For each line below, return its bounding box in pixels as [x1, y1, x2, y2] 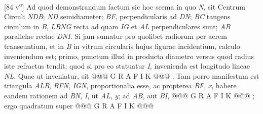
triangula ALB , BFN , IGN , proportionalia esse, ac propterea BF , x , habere [4, 80, 237, 91]
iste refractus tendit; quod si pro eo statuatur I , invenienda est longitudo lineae [4, 61, 250, 71]
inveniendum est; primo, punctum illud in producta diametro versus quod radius [4, 50, 254, 61]
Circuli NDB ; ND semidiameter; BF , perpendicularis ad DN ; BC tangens [4, 11, 231, 22]
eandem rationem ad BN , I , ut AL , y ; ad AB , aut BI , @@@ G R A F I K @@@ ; [4, 90, 255, 100]
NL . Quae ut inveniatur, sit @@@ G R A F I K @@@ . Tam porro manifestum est [4, 70, 259, 81]
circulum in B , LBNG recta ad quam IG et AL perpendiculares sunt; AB [4, 21, 231, 31]
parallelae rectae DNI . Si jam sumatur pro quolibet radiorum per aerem [4, 31, 227, 41]
